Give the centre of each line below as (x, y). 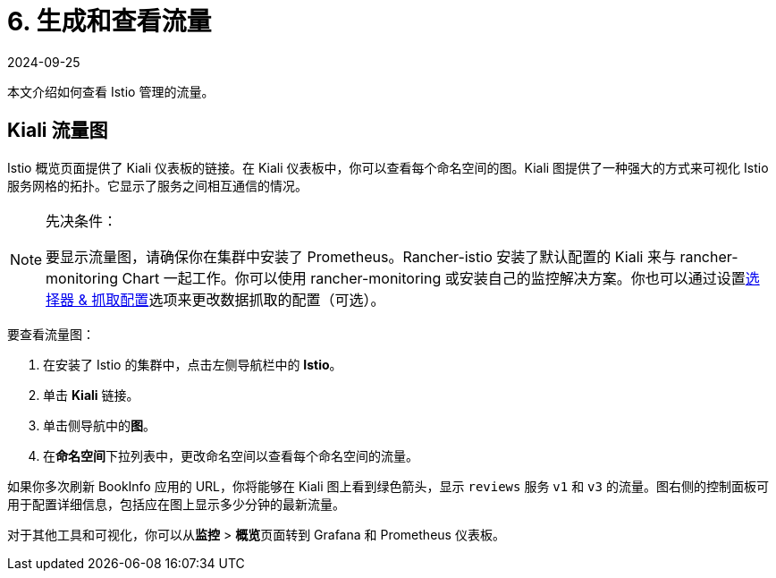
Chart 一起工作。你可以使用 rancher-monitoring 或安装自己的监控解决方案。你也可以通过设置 (434, 278)
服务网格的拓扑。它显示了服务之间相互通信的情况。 (157, 185)
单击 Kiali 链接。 (91, 395)
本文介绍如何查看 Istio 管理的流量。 (111, 91)
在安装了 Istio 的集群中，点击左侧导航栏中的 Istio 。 (193, 364)
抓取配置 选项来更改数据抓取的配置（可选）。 (238, 299)
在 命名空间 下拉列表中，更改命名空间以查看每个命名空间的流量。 (231, 455)
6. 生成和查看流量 (110, 21)
